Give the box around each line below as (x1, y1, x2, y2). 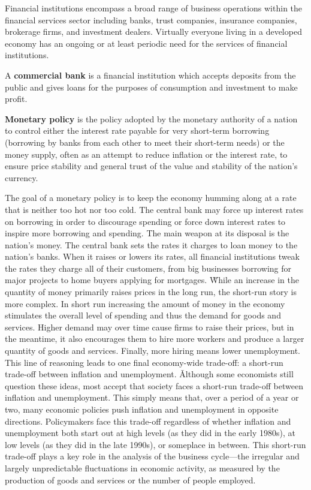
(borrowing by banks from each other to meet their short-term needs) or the (5, 136, 285, 148)
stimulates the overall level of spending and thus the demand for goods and (5, 309, 281, 321)
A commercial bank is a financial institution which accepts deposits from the (5, 68, 296, 81)
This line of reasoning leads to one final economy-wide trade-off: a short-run (5, 356, 283, 368)
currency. (5, 171, 38, 184)
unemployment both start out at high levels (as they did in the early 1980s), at (5, 426, 295, 439)
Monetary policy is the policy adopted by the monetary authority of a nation (5, 112, 298, 125)
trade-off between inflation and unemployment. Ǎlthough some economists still (5, 368, 294, 380)
